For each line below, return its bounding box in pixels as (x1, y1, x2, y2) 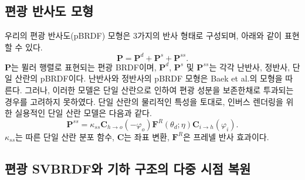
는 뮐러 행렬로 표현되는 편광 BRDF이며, (11, 60, 157, 73)
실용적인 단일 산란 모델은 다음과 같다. (15, 107, 152, 119)
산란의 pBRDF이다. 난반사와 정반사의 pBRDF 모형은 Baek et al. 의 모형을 (15, 72, 283, 84)
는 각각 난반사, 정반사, (209, 60, 290, 73)
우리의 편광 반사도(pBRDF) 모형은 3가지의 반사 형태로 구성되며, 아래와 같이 (5, 29, 282, 42)
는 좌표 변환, (124, 130, 170, 142)
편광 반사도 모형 (5, 2, 94, 20)
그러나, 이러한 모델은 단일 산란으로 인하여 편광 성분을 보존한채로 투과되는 (25, 84, 294, 96)
